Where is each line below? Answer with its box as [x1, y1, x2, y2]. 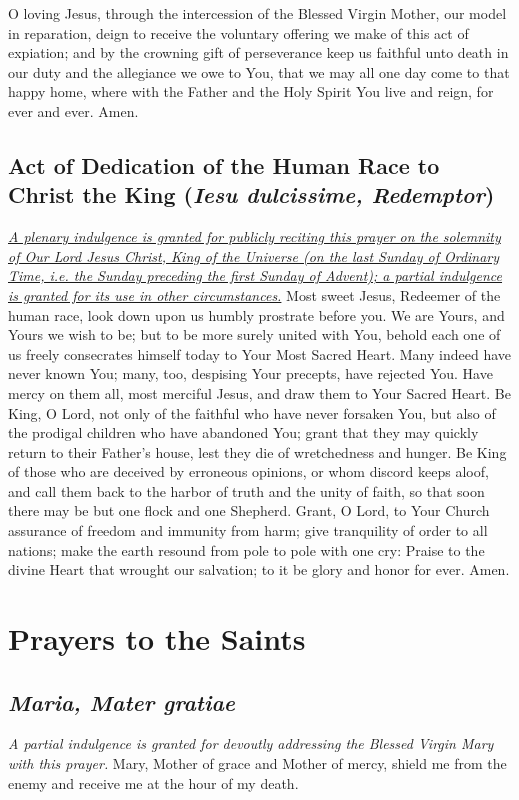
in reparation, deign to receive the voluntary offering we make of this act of [8, 22, 469, 43]
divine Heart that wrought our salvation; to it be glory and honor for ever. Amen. [8, 559, 510, 580]
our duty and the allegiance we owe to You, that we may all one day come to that [8, 61, 510, 82]
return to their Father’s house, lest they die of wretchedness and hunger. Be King [8, 441, 507, 462]
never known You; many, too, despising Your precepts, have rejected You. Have [8, 363, 493, 384]
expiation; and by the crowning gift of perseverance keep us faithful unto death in [8, 42, 509, 63]
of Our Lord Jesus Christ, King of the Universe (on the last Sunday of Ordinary [8, 245, 500, 266]
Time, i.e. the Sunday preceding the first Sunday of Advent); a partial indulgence [8, 265, 503, 286]
